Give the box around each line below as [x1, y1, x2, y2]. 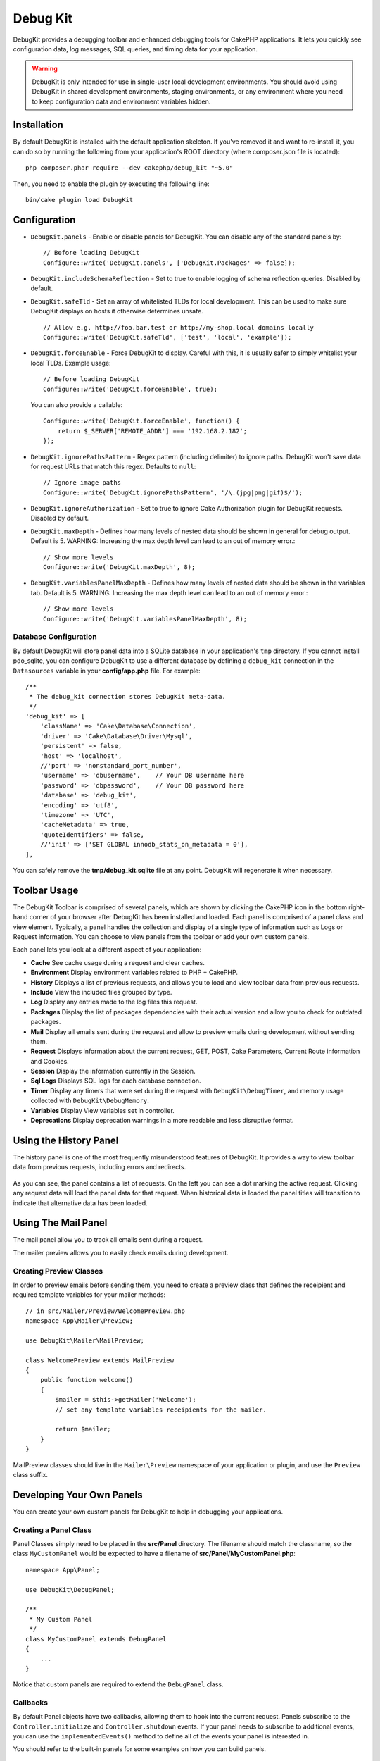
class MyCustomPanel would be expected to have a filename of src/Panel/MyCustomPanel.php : [13, 1550, 296, 1558]
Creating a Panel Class [13, 1525, 92, 1535]
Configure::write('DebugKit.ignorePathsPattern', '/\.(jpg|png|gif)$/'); [43, 488, 303, 497]
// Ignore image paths [43, 479, 122, 487]
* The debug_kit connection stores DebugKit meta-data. [29, 692, 227, 701]
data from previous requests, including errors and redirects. [13, 1163, 186, 1171]
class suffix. [13, 1470, 49, 1479]
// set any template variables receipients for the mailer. [55, 1405, 267, 1414]
